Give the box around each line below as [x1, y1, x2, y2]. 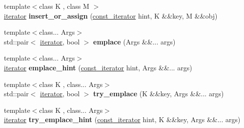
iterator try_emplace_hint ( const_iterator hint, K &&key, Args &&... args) [4, 114, 241, 125]
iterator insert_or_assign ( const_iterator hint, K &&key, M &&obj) [4, 10, 218, 21]
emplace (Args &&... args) [93, 36, 176, 46]
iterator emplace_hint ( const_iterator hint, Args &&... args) [4, 62, 192, 72]
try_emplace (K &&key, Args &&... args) [93, 88, 224, 99]
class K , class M [39, 1, 89, 11]
